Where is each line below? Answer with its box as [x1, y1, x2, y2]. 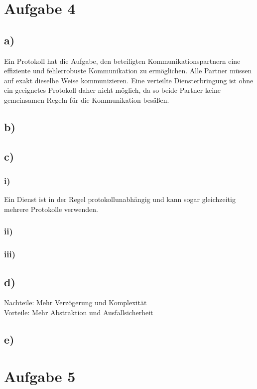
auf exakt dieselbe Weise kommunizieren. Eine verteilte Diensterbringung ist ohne [4, 75, 254, 85]
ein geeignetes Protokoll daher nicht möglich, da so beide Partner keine [4, 85, 221, 95]
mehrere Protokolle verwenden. [4, 203, 98, 214]
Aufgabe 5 [4, 366, 76, 386]
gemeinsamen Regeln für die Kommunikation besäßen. [4, 94, 169, 105]
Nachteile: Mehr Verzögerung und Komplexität [4, 297, 147, 308]
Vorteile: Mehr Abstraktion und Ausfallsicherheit [4, 307, 153, 317]
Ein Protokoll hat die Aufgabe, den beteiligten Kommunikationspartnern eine [4, 55, 241, 66]
